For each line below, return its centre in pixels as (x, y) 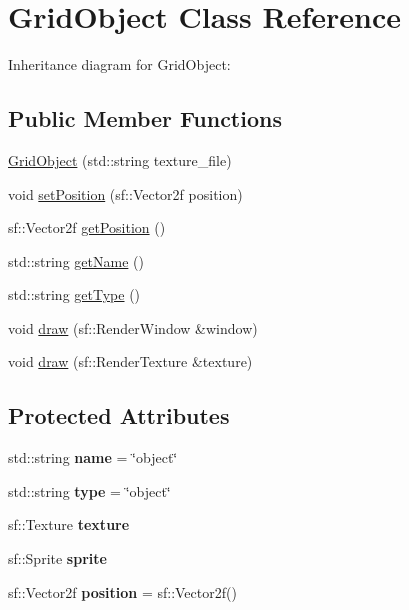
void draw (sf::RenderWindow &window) (133, 327)
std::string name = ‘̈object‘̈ (93, 457)
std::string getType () (74, 294)
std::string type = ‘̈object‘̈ (89, 490)
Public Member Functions (145, 118)
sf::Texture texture (69, 524)
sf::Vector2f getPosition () (87, 227)
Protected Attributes (119, 415)
